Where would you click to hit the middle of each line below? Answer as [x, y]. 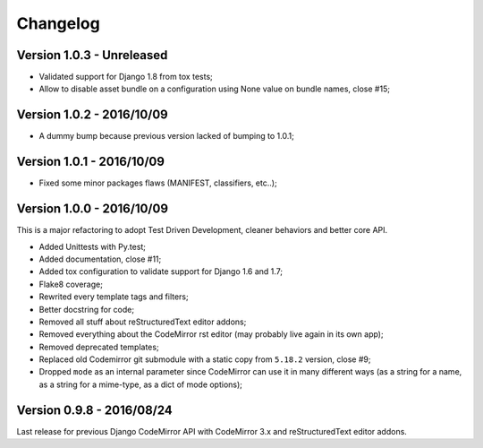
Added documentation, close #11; [100, 259]
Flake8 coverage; [71, 284]
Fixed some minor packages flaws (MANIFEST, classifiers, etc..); [158, 183]
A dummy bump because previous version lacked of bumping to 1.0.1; [166, 136]
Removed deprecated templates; [99, 347]
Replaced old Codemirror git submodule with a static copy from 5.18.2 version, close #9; [205, 359]
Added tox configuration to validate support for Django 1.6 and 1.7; [161, 271]
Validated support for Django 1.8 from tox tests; [126, 77]
